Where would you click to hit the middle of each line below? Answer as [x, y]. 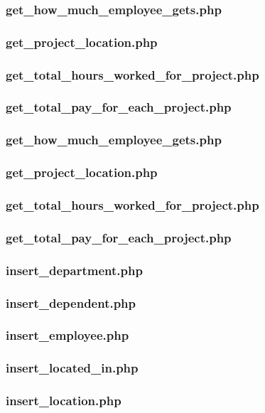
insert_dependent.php [71, 302]
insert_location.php [64, 401]
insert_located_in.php [72, 368]
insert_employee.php [67, 335]
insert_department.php [74, 270]
